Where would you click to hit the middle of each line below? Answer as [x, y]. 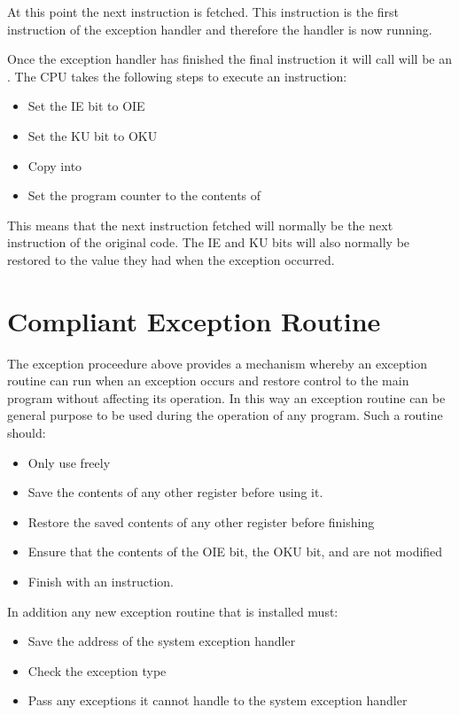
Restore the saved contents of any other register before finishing [201, 521]
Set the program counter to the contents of [144, 195]
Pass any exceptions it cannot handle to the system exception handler [218, 700]
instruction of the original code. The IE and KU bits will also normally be [209, 242]
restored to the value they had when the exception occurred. [171, 259]
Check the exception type [97, 670]
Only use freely [69, 462]
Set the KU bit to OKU [93, 135]
